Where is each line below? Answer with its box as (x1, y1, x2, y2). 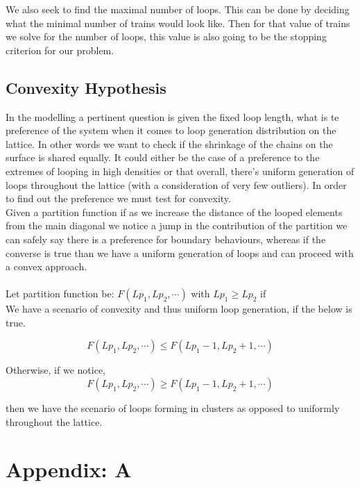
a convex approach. (6, 259, 87, 274)
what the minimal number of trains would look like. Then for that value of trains (6, 15, 350, 30)
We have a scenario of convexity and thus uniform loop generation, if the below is (6, 302, 352, 316)
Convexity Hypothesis (6, 76, 166, 98)
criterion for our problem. (6, 42, 114, 57)
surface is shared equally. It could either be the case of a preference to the (6, 150, 320, 165)
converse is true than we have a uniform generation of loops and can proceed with (6, 245, 354, 260)
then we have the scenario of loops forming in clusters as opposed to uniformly (6, 401, 340, 415)
